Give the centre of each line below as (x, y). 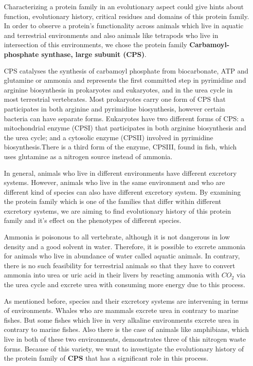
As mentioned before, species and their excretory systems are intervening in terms (126, 301)
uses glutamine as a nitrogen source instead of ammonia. (88, 156)
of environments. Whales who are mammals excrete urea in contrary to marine (121, 310)
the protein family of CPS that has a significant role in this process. (106, 358)
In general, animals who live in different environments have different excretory (120, 173)
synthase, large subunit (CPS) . (94, 54)
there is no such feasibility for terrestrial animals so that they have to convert (120, 265)
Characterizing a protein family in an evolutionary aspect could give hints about (124, 6)
